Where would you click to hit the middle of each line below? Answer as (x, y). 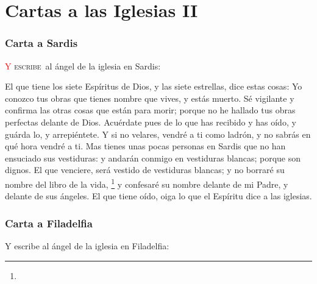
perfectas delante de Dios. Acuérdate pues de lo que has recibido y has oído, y (151, 122)
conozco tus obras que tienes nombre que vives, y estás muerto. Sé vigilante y (150, 98)
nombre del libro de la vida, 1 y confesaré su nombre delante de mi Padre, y (147, 183)
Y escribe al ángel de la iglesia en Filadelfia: (87, 246)
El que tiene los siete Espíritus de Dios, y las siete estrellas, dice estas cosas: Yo (154, 86)
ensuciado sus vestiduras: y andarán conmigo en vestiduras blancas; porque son (153, 158)
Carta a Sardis (41, 43)
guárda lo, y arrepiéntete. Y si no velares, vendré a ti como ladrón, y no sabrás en (158, 134)
